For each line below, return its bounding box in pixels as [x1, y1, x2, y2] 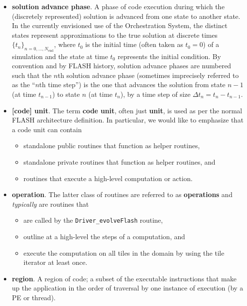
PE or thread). [12, 292, 56, 302]
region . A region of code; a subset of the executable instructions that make [12, 273, 237, 283]
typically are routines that [12, 199, 89, 209]
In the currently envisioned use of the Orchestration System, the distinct [12, 20, 228, 31]
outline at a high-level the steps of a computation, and [23, 231, 185, 241]
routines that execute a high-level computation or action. [23, 173, 193, 183]
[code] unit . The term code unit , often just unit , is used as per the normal [12, 105, 242, 115]
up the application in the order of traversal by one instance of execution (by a [12, 283, 243, 293]
